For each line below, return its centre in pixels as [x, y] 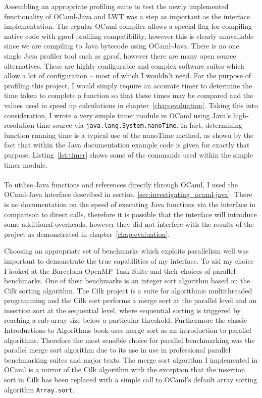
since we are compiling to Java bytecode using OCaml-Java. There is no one [122, 46]
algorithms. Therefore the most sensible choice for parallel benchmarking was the [129, 340]
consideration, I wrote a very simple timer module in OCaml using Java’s [118, 115]
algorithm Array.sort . [39, 389]
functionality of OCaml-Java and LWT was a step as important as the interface [127, 16]
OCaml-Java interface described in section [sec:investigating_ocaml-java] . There [128, 194]
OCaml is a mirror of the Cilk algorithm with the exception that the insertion [125, 369]
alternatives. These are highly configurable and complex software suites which [124, 65]
